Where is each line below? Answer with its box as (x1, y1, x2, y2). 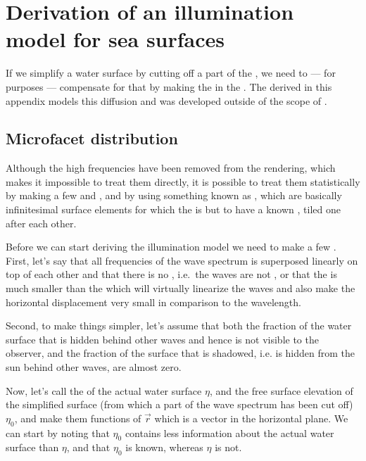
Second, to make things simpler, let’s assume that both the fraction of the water (6, 318, 352, 333)
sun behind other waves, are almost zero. (6, 360, 182, 374)
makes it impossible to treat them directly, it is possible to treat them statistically (6, 174, 360, 189)
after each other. (6, 215, 77, 230)
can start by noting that (6, 425, 110, 440)
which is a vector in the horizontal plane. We (154, 410, 348, 425)
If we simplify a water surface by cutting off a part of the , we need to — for (6, 65, 336, 80)
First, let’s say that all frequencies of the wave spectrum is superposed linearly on (6, 253, 358, 267)
